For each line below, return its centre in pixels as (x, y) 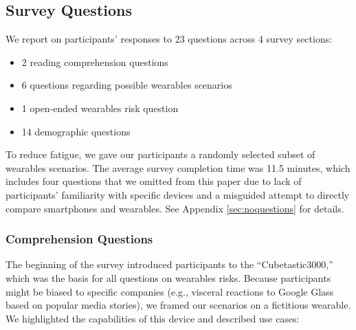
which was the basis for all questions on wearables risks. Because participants (168, 277)
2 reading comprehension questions (95, 62)
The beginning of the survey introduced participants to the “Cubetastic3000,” (169, 264)
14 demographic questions (76, 131)
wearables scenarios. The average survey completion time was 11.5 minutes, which (178, 167)
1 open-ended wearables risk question (100, 108)
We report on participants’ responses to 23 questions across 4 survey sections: (169, 39)
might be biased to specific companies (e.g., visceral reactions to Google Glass (170, 291)
